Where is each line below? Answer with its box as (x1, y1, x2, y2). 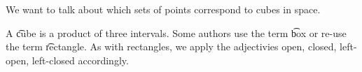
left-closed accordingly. (32, 52, 129, 67)
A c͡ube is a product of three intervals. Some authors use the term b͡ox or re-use (6, 25, 347, 40)
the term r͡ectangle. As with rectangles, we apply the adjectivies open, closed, (6, 39, 337, 54)
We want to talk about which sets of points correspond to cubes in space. (6, 2, 321, 16)
